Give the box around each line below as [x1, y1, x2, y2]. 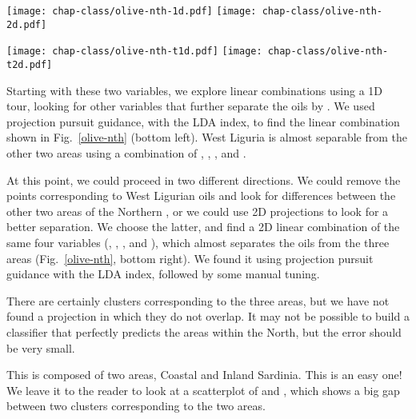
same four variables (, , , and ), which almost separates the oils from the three [6, 233, 390, 250]
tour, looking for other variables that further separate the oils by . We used [6, 98, 375, 114]
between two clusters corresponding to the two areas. [6, 397, 266, 414]
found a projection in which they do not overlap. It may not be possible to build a [6, 308, 410, 325]
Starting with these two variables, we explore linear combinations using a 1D [6, 82, 383, 98]
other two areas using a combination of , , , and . [6, 145, 246, 161]
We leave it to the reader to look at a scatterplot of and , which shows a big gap [6, 381, 400, 398]
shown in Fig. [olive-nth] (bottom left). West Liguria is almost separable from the [6, 129, 408, 146]
